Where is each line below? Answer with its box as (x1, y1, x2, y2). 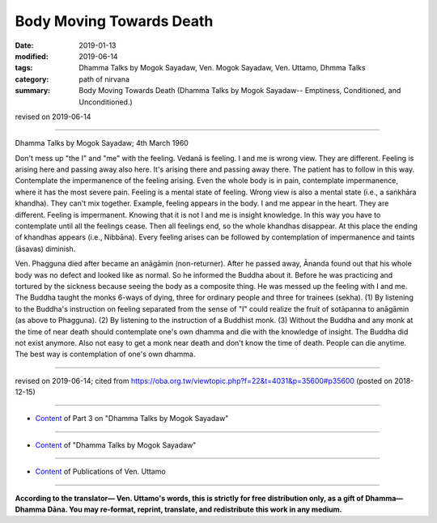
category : (15, 74, 49, 84)
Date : (15, 40, 34, 50)
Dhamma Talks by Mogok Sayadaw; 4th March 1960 (15, 138, 189, 148)
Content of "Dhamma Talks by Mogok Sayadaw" (35, 440, 197, 449)
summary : (15, 86, 51, 96)
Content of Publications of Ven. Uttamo (35, 466, 166, 477)
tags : (15, 63, 33, 73)
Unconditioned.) (78, 97, 133, 107)
